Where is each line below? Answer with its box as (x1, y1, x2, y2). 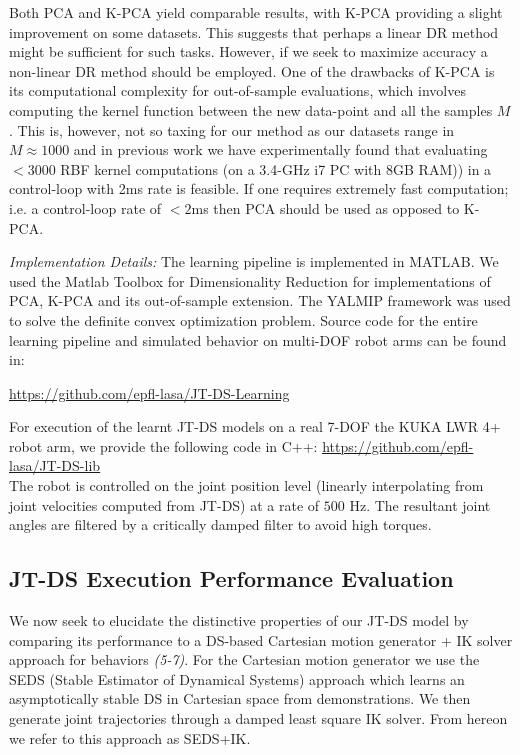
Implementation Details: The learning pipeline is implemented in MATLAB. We (9, 251, 499, 272)
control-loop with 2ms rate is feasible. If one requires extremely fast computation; (9, 178, 509, 199)
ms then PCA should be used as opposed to (191, 197, 460, 218)
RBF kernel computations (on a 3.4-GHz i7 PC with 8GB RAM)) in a (60, 158, 492, 179)
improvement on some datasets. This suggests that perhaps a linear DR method (9, 21, 499, 42)
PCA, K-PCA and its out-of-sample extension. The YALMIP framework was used (9, 290, 511, 311)
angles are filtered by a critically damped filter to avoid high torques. (9, 514, 432, 535)
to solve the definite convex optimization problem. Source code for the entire (9, 309, 478, 330)
